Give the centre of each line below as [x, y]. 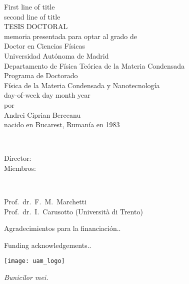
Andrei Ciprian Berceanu [42, 114]
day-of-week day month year [47, 95]
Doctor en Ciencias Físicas [45, 46]
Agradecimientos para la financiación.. [62, 228]
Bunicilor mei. [26, 277]
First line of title [29, 7]
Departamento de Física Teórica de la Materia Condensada [94, 65]
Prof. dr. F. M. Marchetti [45, 202]
